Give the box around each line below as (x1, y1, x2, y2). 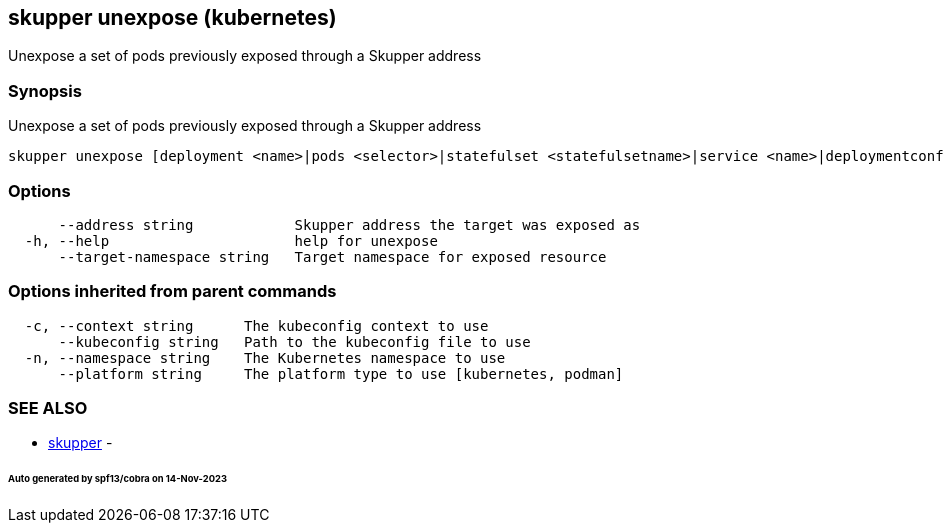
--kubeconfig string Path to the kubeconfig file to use (58, 333, 531, 350)
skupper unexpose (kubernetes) (8, 5, 337, 30)
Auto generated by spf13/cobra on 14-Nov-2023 (8, 473, 227, 485)
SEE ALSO (8, 398, 88, 419)
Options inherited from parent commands (8, 281, 337, 302)
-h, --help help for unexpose (24, 232, 438, 249)
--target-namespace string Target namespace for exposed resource (58, 248, 607, 265)
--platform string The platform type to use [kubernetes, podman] (58, 365, 624, 382)
